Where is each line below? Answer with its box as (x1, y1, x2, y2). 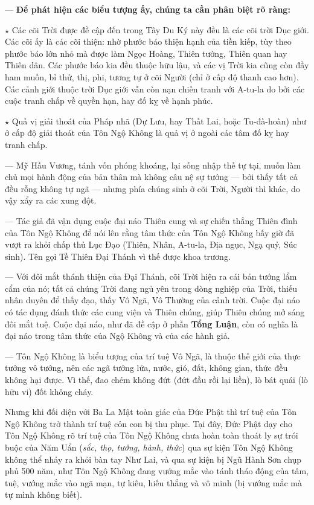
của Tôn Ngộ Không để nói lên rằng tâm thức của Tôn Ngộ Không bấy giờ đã (5, 226, 295, 239)
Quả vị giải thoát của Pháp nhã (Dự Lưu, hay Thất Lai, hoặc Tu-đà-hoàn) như (11, 114, 307, 127)
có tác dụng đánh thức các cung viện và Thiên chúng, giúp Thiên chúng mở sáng (5, 306, 305, 318)
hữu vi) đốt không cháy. (5, 385, 94, 397)
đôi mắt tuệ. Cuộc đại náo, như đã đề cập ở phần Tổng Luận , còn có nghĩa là (5, 317, 298, 330)
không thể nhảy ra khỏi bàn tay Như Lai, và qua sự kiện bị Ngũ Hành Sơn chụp (5, 452, 302, 465)
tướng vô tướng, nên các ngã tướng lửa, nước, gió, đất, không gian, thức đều (5, 361, 288, 374)
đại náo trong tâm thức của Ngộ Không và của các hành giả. (5, 329, 230, 342)
